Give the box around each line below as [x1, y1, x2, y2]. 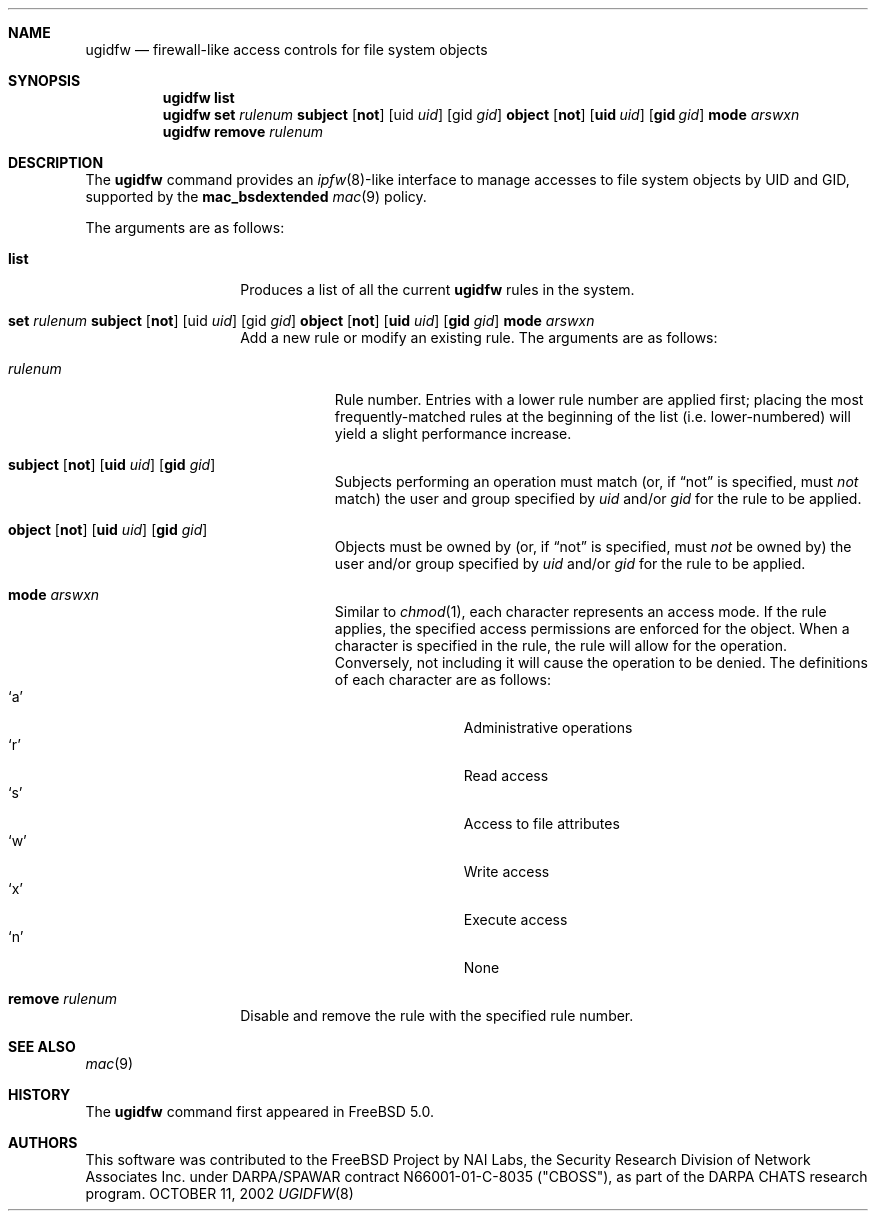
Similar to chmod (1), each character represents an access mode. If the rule [334, 603, 827, 620]
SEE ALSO [8, 1038, 76, 1055]
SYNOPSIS [8, 72, 81, 89]
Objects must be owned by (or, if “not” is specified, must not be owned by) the [334, 538, 852, 555]
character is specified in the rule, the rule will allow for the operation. [334, 637, 787, 654]
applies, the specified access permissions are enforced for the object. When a [334, 620, 850, 637]
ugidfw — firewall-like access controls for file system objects [85, 41, 488, 58]
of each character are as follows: [334, 671, 551, 688]
